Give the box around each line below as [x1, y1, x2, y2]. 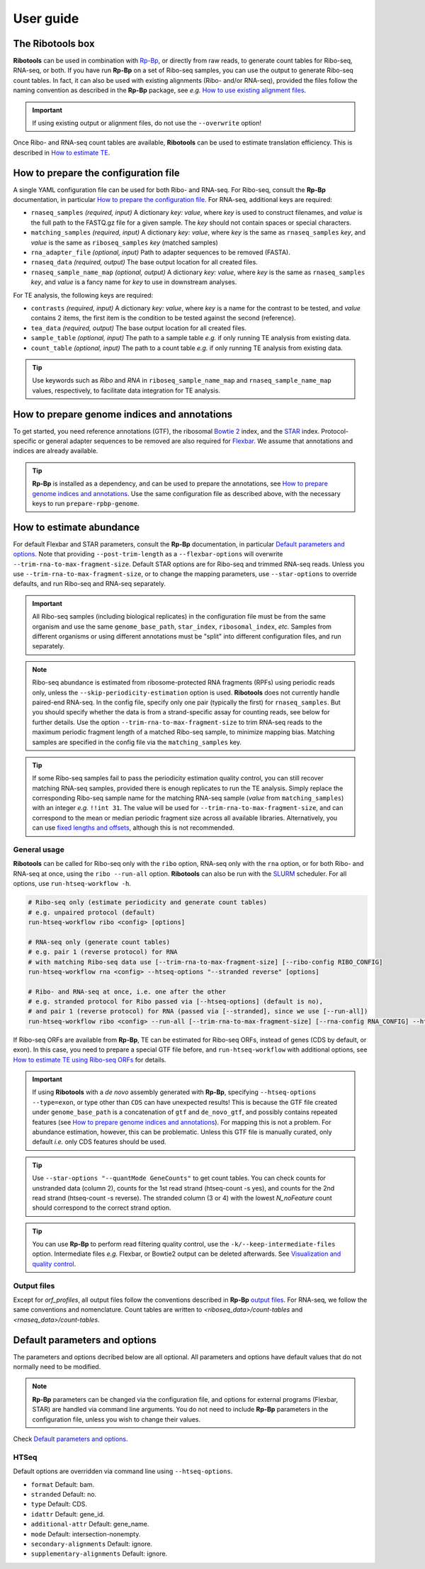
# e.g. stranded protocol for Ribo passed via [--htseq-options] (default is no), [28, 998, 324, 1006]
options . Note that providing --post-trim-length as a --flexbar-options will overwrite [13, 550, 283, 558]
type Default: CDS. [30, 1500, 88, 1509]
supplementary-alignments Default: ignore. [30, 1549, 168, 1558]
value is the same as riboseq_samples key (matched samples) [30, 238, 219, 247]
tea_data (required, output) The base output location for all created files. [30, 323, 247, 332]
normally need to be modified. [13, 1363, 101, 1371]
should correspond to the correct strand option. [32, 1203, 171, 1212]
